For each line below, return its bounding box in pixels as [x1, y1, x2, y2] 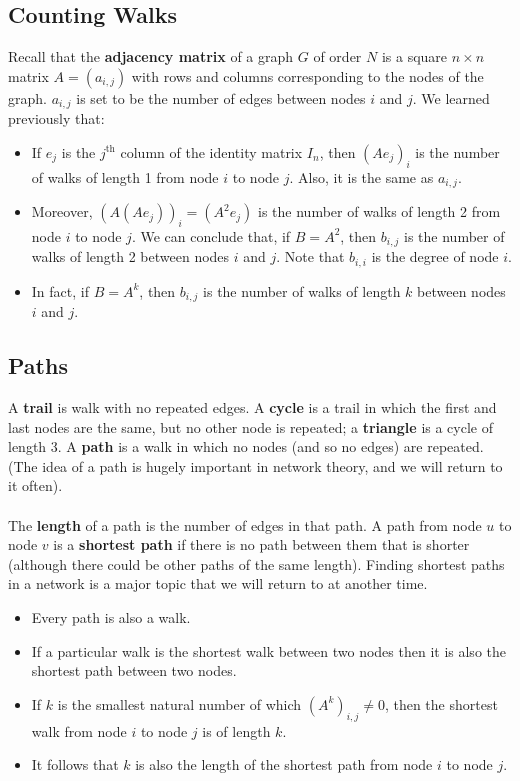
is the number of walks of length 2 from [258, 201, 501, 222]
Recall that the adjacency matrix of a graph [8, 46, 294, 67]
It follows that [31, 754, 119, 775]
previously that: [8, 108, 105, 129]
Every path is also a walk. [31, 606, 191, 627]
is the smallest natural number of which [57, 693, 302, 714]
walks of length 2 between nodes [31, 246, 230, 267]
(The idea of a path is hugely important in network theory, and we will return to [8, 455, 503, 476]
